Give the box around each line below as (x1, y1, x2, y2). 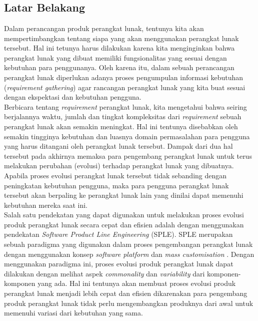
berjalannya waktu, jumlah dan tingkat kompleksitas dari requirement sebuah (4, 111, 241, 122)
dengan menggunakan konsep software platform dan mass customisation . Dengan (4, 248, 254, 259)
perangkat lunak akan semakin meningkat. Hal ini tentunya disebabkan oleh (4, 121, 238, 131)
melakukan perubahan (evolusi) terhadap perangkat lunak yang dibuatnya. (4, 160, 234, 171)
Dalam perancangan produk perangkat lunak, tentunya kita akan (4, 23, 204, 33)
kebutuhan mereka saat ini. (4, 199, 87, 210)
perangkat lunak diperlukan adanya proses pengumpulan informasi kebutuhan (4, 72, 243, 82)
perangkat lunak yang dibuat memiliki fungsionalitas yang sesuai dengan (4, 52, 227, 63)
